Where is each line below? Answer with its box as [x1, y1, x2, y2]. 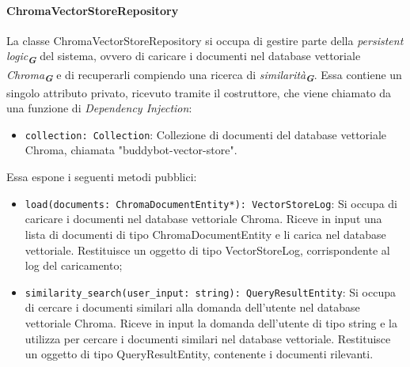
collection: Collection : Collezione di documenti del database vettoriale [25, 126, 387, 142]
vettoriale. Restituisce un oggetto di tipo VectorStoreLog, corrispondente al [25, 241, 390, 258]
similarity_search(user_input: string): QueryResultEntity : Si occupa [25, 283, 396, 300]
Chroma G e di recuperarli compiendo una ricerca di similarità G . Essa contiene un [6, 66, 402, 85]
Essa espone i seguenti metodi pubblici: [6, 168, 197, 185]
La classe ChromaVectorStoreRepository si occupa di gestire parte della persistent [6, 32, 404, 48]
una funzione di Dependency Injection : [6, 100, 192, 116]
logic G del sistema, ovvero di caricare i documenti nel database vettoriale [6, 47, 361, 67]
